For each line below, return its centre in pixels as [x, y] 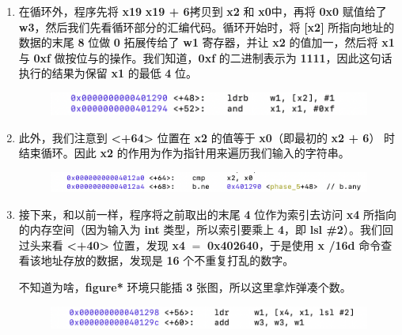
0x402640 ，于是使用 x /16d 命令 [294, 245]
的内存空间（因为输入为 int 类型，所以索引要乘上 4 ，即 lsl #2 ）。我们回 [206, 230]
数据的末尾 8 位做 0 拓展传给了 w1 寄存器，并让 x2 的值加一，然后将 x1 [207, 42]
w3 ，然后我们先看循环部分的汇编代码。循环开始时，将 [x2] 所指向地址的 [207, 26]
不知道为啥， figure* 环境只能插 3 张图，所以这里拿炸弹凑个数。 [185, 286]
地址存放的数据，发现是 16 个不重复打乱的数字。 [167, 260]
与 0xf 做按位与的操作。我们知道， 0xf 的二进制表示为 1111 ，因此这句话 [205, 57]
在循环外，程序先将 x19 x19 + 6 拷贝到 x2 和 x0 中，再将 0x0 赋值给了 [203, 11]
